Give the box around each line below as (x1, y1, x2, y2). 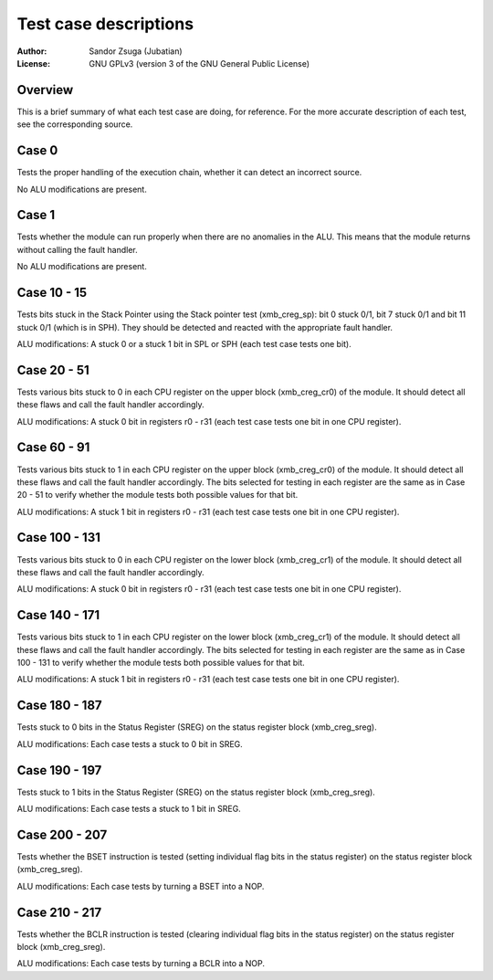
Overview (16, 82, 74, 98)
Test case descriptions (16, 14, 194, 34)
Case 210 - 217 (16, 904, 102, 920)
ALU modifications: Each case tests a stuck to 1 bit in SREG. (16, 804, 241, 815)
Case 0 (16, 142, 58, 159)
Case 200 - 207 (16, 827, 108, 842)
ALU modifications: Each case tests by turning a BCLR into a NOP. (16, 958, 265, 969)
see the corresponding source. (16, 119, 133, 130)
